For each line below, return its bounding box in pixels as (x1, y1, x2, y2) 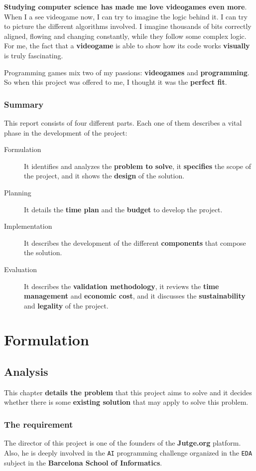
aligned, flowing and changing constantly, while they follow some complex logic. (4, 30, 247, 41)
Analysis (4, 364, 48, 379)
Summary (4, 98, 44, 110)
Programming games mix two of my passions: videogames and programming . (4, 67, 250, 77)
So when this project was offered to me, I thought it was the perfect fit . (4, 77, 227, 87)
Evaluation (4, 264, 37, 274)
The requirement (4, 418, 73, 430)
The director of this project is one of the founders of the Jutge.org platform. (4, 438, 241, 448)
